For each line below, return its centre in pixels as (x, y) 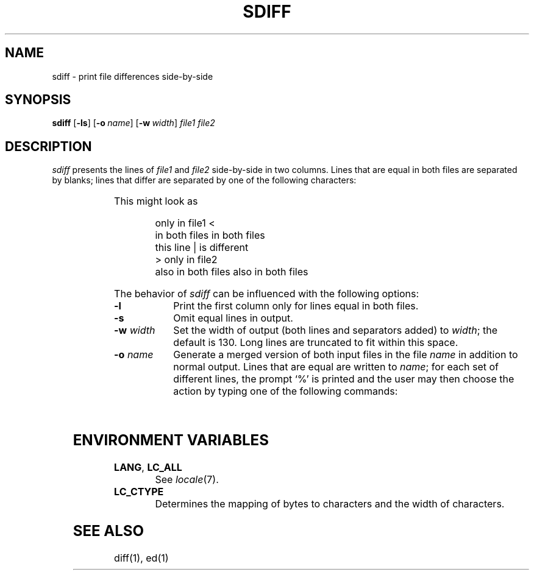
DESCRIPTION (48, 146)
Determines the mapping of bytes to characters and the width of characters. (330, 504)
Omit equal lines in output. (233, 318)
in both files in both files (210, 235)
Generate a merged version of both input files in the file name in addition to (346, 355)
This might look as (156, 201)
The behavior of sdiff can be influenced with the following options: (267, 294)
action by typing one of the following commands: (286, 391)
